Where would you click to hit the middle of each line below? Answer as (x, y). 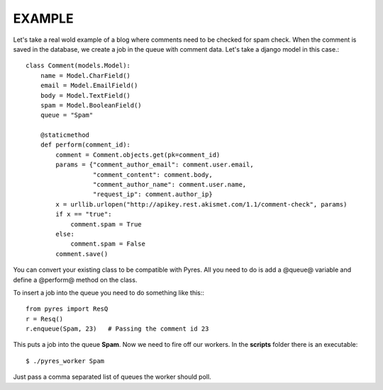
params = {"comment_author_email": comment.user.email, (155, 165)
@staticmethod (65, 135)
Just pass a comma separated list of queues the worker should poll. (112, 377)
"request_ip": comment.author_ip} (152, 194)
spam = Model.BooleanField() (91, 105)
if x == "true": (84, 214)
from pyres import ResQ (67, 309)
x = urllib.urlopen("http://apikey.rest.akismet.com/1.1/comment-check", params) (201, 204)
